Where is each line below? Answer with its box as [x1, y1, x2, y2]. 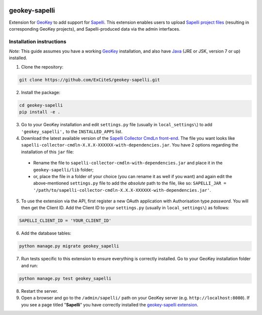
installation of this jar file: [21, 149, 74, 155]
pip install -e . [19, 109, 61, 115]
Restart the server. [21, 288, 58, 294]
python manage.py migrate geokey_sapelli [19, 243, 119, 249]
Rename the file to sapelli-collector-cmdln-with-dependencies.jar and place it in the [33, 160, 223, 166]
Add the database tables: [21, 231, 71, 236]
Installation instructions [9, 38, 66, 45]
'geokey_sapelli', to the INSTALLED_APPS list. [21, 129, 123, 134]
